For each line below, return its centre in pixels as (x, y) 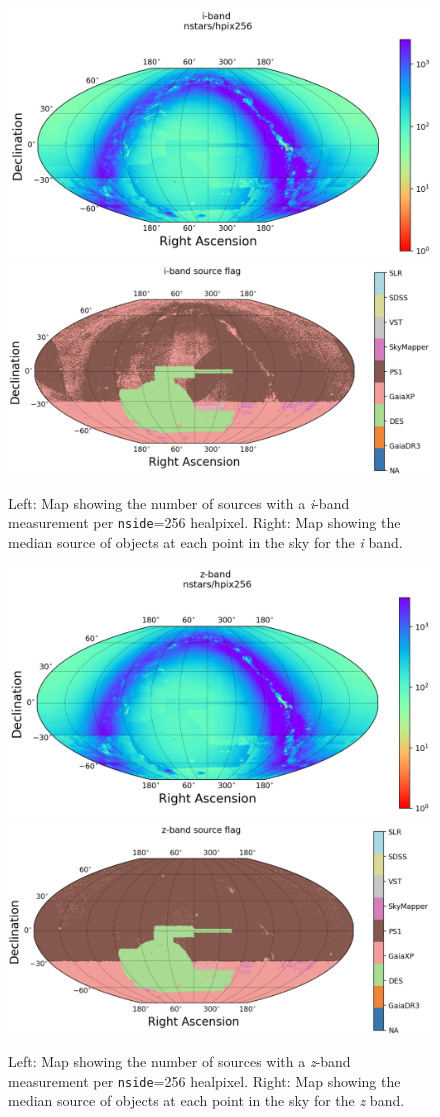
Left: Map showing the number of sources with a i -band (179, 502)
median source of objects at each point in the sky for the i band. (205, 541)
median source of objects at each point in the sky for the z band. (206, 1100)
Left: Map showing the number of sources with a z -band (179, 1061)
